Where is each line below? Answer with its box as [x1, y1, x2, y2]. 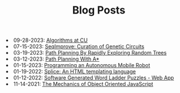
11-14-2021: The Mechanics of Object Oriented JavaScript [14, 81, 154, 88]
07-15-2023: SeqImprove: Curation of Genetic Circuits [14, 43, 145, 50]
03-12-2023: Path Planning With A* [14, 55, 100, 62]
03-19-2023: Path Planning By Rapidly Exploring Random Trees [14, 49, 167, 57]
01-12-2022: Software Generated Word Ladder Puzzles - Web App [14, 74, 175, 81]
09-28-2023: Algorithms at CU [14, 36, 88, 44]
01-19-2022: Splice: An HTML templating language [14, 68, 136, 75]
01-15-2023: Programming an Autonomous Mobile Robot [14, 62, 151, 69]
